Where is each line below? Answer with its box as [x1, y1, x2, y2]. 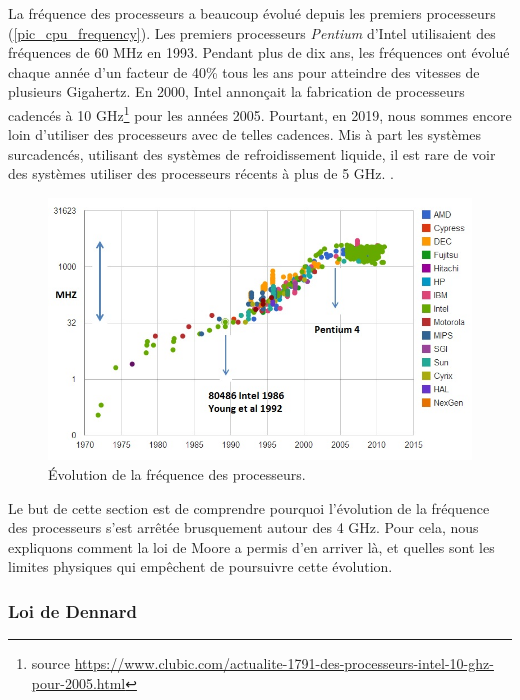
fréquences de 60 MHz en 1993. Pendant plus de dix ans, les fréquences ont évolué [8, 42, 510, 63]
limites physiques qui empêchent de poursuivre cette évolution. [8, 556, 393, 577]
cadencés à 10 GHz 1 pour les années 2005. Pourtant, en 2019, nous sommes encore [8, 101, 512, 125]
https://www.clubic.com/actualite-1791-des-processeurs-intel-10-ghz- [74, 653, 494, 674]
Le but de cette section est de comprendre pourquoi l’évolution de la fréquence [8, 497, 490, 518]
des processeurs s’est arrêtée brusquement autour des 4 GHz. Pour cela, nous [8, 517, 479, 538]
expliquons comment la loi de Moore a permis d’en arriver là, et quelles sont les [8, 536, 495, 557]
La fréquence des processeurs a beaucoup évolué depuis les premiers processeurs [8, 3, 496, 23]
